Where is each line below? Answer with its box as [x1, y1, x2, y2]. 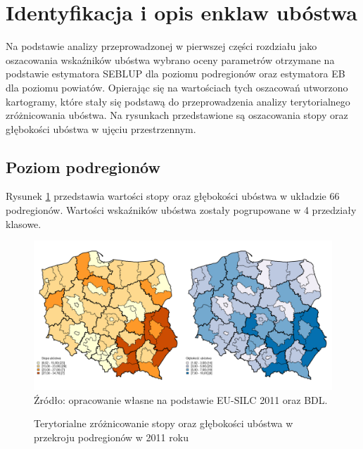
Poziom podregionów [6, 156, 160, 177]
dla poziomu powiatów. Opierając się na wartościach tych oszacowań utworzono [6, 80, 348, 94]
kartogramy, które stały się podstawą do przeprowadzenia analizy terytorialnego [6, 94, 350, 108]
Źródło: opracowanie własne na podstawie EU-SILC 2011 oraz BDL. [34, 392, 328, 407]
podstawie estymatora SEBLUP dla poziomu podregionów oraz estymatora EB [6, 66, 345, 81]
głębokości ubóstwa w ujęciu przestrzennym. [6, 121, 196, 136]
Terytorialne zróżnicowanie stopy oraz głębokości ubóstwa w [34, 416, 293, 431]
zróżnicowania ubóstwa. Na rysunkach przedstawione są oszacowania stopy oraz [6, 108, 348, 122]
